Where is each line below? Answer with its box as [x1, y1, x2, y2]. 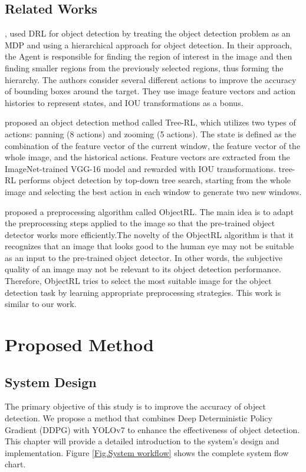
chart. [5, 458, 26, 470]
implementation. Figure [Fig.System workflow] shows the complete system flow [5, 446, 289, 458]
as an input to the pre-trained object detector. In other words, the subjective [5, 251, 282, 263]
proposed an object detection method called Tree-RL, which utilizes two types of [5, 116, 296, 128]
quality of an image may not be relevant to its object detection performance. [5, 263, 281, 275]
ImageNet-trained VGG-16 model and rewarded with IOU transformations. [5, 162, 276, 174]
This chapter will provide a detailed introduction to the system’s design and [5, 435, 279, 447]
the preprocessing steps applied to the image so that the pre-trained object [5, 217, 275, 229]
